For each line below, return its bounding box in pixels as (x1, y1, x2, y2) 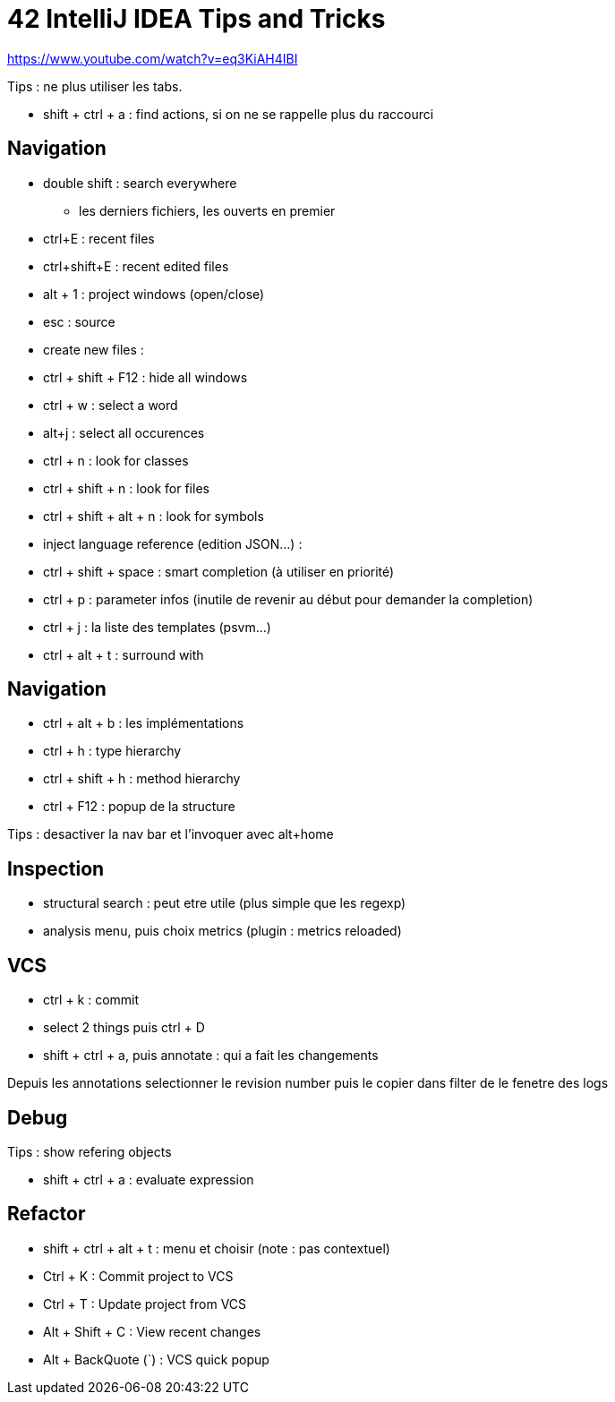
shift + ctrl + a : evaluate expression (43, 1171, 254, 1187)
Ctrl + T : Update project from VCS (43, 1295, 247, 1312)
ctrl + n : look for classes (43, 452, 189, 468)
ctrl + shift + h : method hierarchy (43, 771, 241, 787)
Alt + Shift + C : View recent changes (43, 1323, 261, 1339)
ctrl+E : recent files (43, 230, 155, 246)
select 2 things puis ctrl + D (43, 1020, 205, 1036)
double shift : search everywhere (43, 175, 237, 191)
